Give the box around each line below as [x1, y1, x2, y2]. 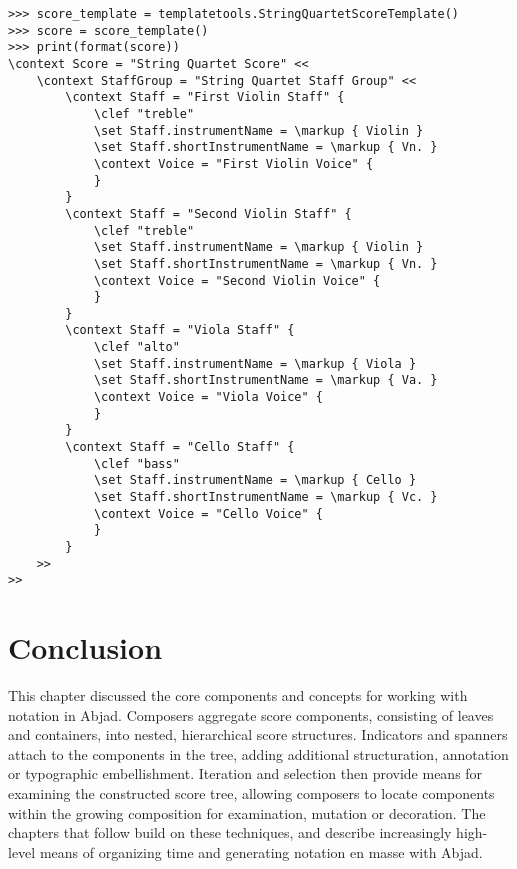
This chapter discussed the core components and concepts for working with [8, 685, 468, 706]
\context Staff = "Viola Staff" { [65, 323, 295, 338]
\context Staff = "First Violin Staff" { [65, 90, 345, 105]
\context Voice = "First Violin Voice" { [93, 156, 374, 171]
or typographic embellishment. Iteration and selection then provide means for [8, 763, 483, 784]
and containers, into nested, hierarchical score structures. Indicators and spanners [8, 724, 508, 745]
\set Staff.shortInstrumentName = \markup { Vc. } [93, 490, 438, 505]
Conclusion [8, 627, 163, 668]
